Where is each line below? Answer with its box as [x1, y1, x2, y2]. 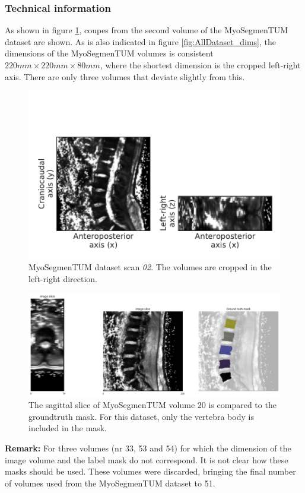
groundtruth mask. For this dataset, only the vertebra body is [28, 410, 254, 422]
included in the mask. [28, 422, 107, 434]
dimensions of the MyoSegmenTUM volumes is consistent [5, 47, 214, 59]
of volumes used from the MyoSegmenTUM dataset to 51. [5, 476, 215, 489]
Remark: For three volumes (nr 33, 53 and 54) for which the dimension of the [5, 441, 291, 454]
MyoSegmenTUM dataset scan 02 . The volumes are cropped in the [28, 261, 272, 273]
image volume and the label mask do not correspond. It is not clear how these [5, 453, 288, 466]
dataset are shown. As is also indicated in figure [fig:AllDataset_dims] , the [5, 35, 276, 48]
